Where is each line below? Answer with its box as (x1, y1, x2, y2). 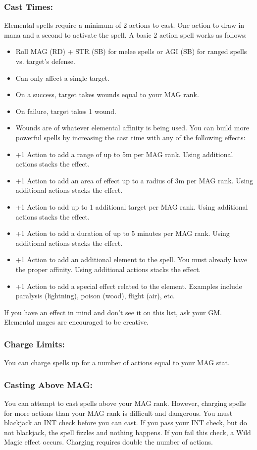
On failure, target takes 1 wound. (15, 106, 116, 116)
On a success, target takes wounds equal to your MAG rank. (15, 89, 199, 100)
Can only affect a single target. (15, 72, 109, 83)
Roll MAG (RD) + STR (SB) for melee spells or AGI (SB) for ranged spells (15, 46, 247, 56)
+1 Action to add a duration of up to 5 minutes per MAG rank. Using (15, 228, 230, 238)
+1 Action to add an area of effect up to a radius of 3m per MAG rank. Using (15, 175, 253, 185)
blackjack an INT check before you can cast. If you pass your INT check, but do (4, 417, 247, 428)
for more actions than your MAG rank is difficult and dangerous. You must (4, 407, 233, 418)
